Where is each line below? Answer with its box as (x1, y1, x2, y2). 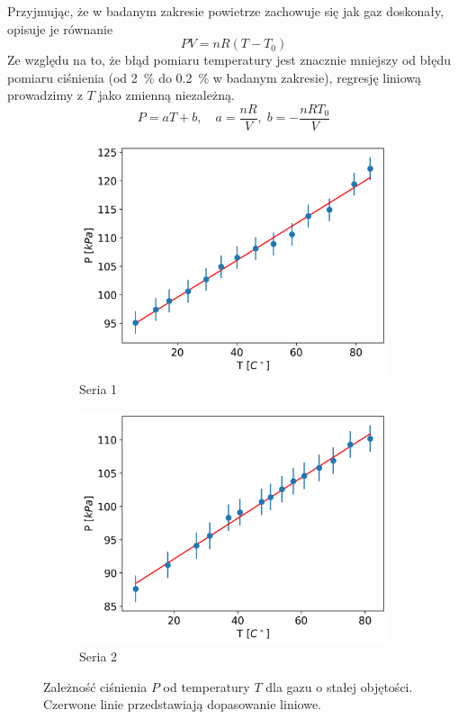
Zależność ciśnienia (43, 677, 148, 696)
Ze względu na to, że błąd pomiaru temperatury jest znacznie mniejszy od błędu (7, 50, 452, 69)
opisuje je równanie (7, 19, 113, 38)
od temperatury (163, 677, 250, 696)
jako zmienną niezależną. (98, 85, 235, 104)
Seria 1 (79, 379, 118, 398)
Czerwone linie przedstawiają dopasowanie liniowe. (43, 695, 321, 714)
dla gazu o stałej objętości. (265, 677, 413, 696)
